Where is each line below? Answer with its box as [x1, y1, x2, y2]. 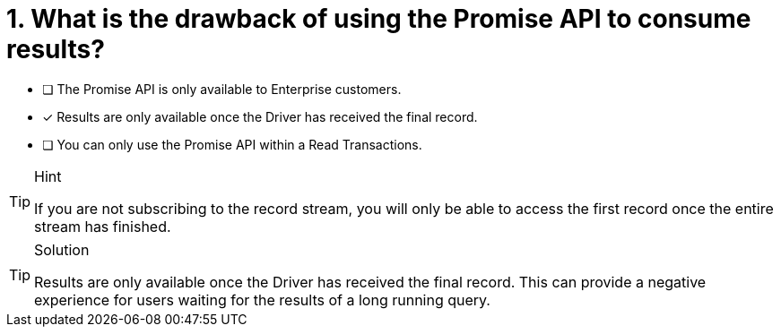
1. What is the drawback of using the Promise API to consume [6, 4, 751, 34]
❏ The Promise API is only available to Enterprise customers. [42, 81, 402, 97]
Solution [34, 240, 90, 259]
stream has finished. [34, 217, 171, 236]
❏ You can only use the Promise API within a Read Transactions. [42, 136, 422, 152]
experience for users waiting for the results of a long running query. [34, 290, 490, 309]
